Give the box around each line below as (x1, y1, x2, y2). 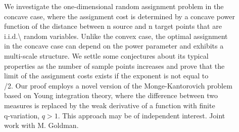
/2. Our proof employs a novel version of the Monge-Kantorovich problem (4, 80, 232, 91)
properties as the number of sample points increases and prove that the (4, 60, 225, 71)
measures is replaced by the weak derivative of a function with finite (4, 100, 215, 110)
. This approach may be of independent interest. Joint (58, 110, 225, 120)
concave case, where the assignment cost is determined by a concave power (4, 11, 235, 21)
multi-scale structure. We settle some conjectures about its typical (4, 50, 209, 61)
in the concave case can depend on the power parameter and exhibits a (4, 40, 224, 51)
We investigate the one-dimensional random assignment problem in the (4, 1, 224, 11)
